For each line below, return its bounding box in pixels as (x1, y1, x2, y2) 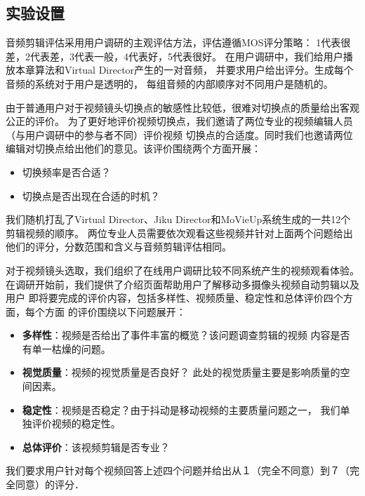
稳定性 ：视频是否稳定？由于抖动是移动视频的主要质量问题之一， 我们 (22, 402, 340, 417)
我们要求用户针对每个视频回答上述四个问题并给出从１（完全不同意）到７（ (6, 463, 350, 478)
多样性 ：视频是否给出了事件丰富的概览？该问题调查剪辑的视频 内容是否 (22, 328, 350, 342)
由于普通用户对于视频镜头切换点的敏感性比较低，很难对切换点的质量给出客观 (6, 100, 359, 114)
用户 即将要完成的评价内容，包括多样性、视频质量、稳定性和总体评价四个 (6, 290, 343, 305)
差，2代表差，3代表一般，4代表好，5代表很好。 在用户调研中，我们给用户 (6, 48, 343, 63)
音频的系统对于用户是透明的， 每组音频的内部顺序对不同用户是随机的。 (6, 76, 333, 91)
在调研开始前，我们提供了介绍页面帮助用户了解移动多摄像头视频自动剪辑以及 (6, 276, 359, 291)
